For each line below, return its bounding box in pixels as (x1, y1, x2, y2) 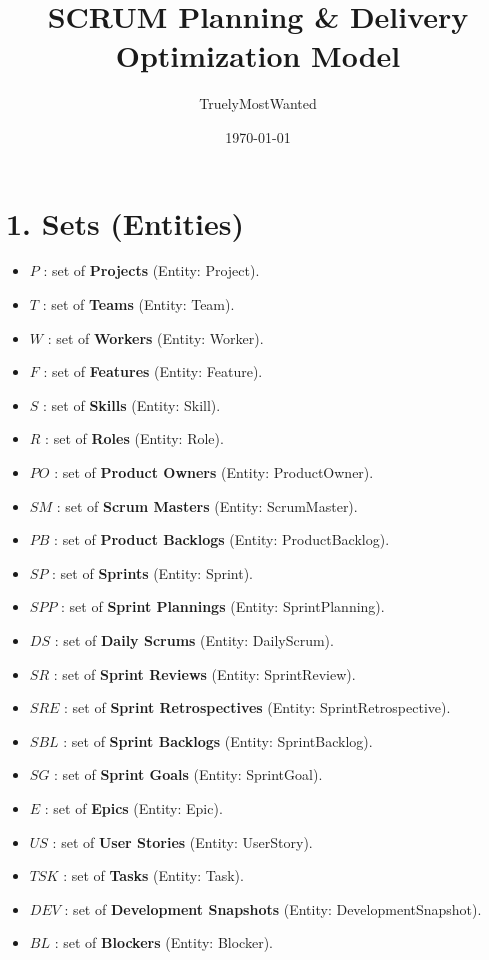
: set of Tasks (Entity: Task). (63, 865, 244, 886)
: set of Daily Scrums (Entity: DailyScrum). (54, 629, 334, 650)
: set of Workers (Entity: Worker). (47, 327, 264, 348)
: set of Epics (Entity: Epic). (44, 797, 223, 818)
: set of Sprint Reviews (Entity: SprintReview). (53, 663, 356, 684)
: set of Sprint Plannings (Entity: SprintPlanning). (61, 596, 385, 617)
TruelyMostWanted (199, 93, 317, 114)
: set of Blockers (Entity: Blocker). (54, 932, 273, 953)
